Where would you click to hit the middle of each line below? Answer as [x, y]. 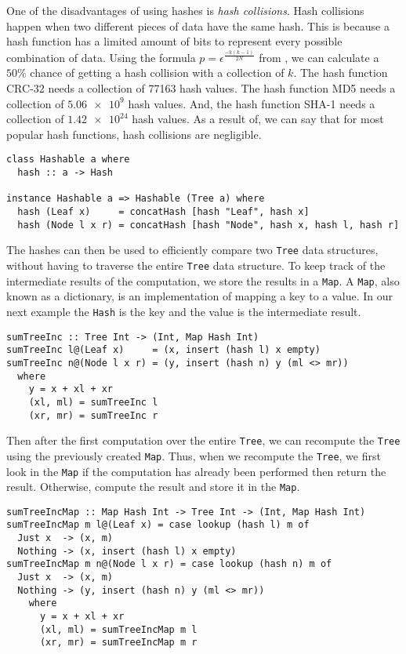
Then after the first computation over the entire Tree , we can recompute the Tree [203, 440]
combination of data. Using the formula [101, 57]
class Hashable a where [68, 160]
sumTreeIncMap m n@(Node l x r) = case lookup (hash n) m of [169, 564]
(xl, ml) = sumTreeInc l [93, 402]
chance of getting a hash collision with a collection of [157, 73]
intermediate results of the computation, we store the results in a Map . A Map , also [203, 280]
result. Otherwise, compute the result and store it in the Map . [153, 487]
